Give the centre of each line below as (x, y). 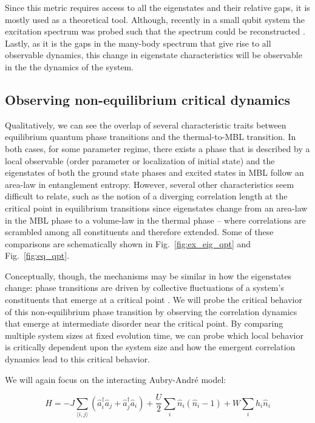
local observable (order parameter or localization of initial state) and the (140, 160)
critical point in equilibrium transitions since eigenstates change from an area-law (156, 208)
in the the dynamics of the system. (69, 66)
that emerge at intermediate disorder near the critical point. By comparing (144, 323)
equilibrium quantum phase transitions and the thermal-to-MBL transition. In (151, 137)
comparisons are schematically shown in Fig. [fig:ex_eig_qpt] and (128, 243)
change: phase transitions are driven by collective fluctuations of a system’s (144, 288)
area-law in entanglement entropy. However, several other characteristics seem (150, 184)
